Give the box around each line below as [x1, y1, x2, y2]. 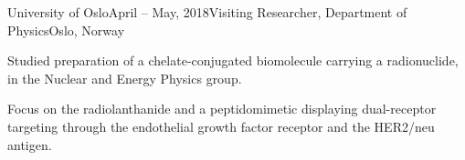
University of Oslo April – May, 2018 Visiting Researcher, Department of [7, 3, 407, 21]
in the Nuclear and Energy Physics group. [7, 68, 242, 87]
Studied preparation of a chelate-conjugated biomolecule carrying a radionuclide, [7, 51, 459, 70]
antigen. [7, 135, 52, 154]
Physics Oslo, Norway [7, 20, 125, 39]
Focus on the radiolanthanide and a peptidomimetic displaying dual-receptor [7, 99, 437, 118]
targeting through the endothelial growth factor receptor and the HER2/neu [7, 116, 435, 135]
